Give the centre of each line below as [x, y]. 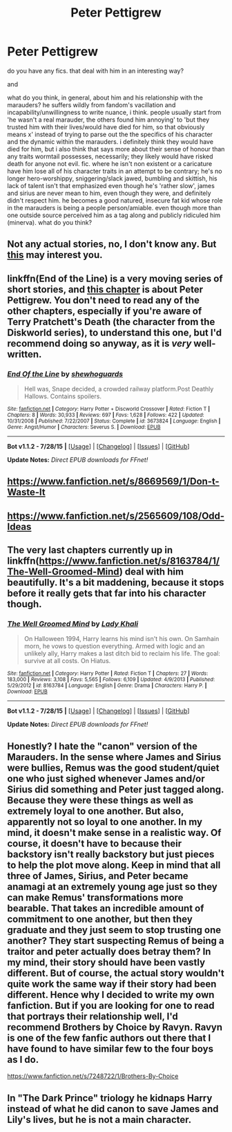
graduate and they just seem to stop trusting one [114, 930]
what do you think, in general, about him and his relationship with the [105, 98]
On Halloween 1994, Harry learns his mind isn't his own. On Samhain [122, 639]
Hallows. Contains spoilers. [63, 396]
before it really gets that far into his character [107, 594]
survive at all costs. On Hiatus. [67, 661]
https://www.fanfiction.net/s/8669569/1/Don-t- [113, 482]
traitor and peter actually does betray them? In [109, 951]
